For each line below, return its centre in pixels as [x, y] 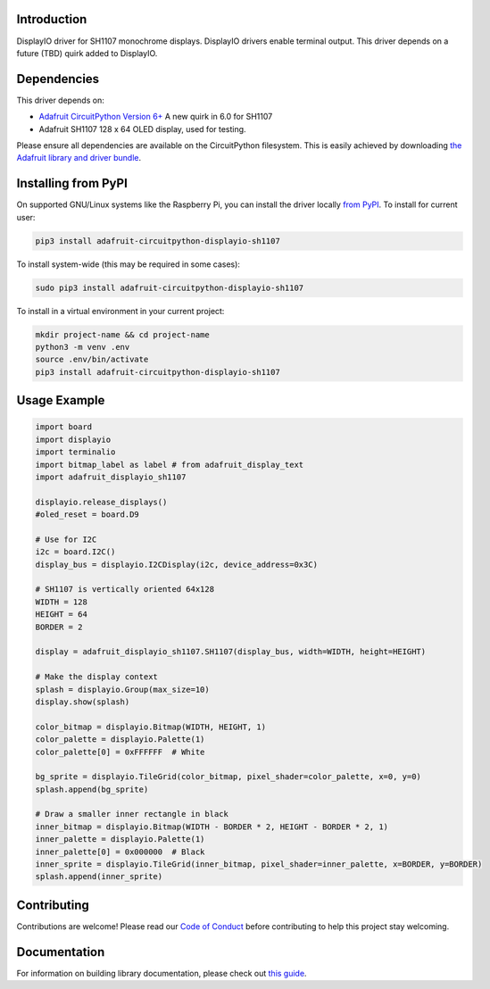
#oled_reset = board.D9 [87, 515]
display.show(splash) [83, 702]
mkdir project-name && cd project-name [122, 334]
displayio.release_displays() [101, 502]
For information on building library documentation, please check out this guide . [162, 973]
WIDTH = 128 [62, 602]
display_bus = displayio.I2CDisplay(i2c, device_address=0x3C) [177, 564]
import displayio [73, 439]
